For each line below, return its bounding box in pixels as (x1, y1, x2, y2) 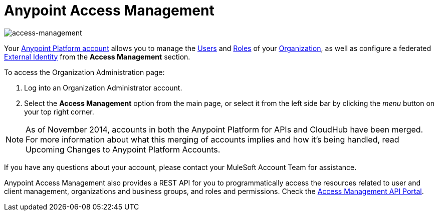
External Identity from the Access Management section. (4, 52, 190, 61)
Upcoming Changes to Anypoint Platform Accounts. (26, 144, 221, 154)
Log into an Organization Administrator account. (24, 83, 182, 92)
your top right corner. (24, 107, 94, 116)
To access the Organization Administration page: (4, 67, 165, 76)
